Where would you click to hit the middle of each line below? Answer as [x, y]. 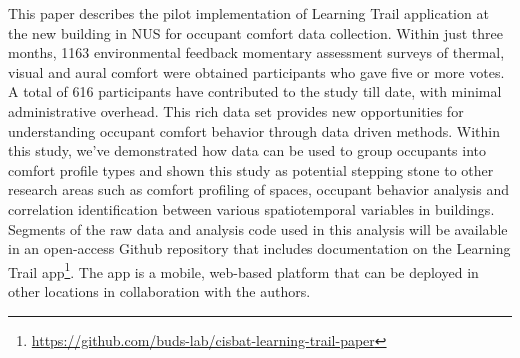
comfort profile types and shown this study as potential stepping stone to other [251, 169]
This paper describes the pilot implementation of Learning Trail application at [248, 13]
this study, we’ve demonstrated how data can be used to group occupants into [247, 150]
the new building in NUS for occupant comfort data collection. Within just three [255, 32]
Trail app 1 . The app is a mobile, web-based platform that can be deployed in [243, 270]
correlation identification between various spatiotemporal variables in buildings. [251, 208]
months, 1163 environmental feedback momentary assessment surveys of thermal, [256, 52]
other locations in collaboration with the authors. [159, 290]
